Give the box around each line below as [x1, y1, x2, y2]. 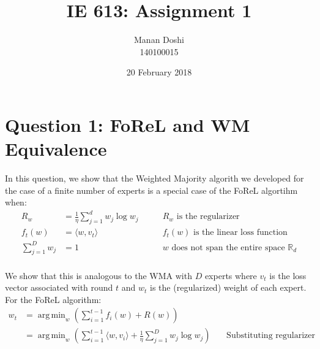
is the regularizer [176, 212, 240, 221]
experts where [204, 269, 257, 282]
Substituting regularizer [226, 331, 315, 340]
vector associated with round [5, 281, 113, 294]
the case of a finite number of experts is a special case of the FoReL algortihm [5, 183, 298, 196]
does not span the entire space [171, 243, 285, 252]
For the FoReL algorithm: [5, 293, 102, 305]
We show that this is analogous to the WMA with [5, 269, 192, 282]
